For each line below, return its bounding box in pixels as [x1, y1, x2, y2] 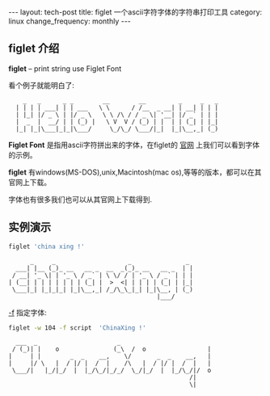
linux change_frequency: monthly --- [8, 16, 132, 26]
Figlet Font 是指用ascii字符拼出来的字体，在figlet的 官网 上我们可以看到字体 [8, 140, 260, 150]
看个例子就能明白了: [8, 80, 75, 90]
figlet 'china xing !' [8, 242, 85, 251]
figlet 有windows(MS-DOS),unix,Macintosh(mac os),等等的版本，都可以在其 [8, 167, 262, 177]
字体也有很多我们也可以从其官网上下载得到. [8, 194, 153, 204]
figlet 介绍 [8, 42, 60, 56]
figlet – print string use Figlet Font [8, 63, 122, 74]
